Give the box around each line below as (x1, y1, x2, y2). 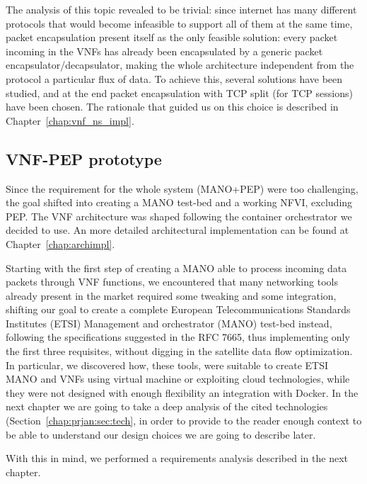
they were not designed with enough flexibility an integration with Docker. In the (6, 385, 359, 400)
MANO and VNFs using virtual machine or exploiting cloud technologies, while (6, 371, 350, 386)
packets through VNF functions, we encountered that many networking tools (6, 274, 338, 289)
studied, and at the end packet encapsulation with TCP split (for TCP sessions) (6, 85, 353, 100)
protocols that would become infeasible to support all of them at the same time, (6, 16, 353, 30)
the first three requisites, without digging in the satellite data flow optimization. (6, 344, 353, 359)
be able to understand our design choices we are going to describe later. (6, 427, 316, 441)
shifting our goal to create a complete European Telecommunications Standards (6, 302, 351, 317)
